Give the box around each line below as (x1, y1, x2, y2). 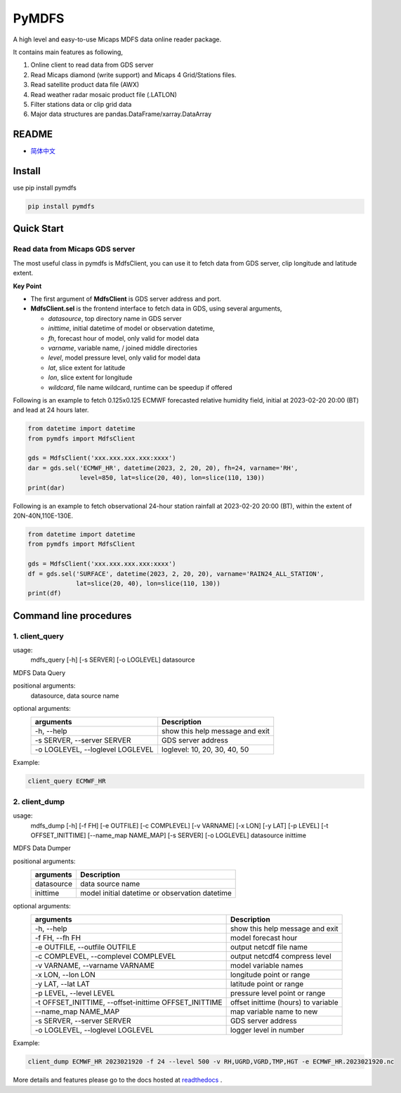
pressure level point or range (230, 988, 326, 998)
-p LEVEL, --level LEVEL (34, 988, 115, 998)
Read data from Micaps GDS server (13, 244, 136, 254)
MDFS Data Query (13, 668, 66, 677)
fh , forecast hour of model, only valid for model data (48, 334, 199, 342)
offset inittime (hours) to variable (230, 997, 338, 1007)
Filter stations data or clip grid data (30, 100, 132, 108)
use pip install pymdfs (13, 183, 77, 192)
